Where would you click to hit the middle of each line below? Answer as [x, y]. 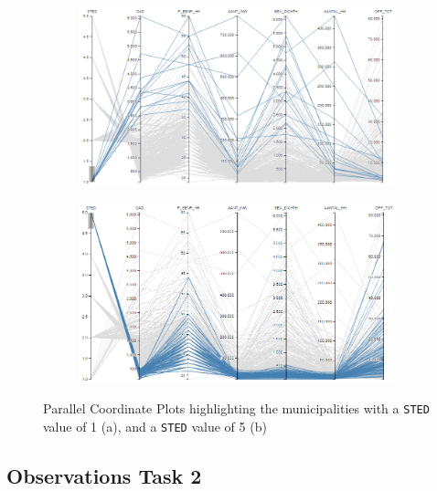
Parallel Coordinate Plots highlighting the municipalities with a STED [236, 408]
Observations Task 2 [104, 475]
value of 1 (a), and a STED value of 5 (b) [155, 426]
